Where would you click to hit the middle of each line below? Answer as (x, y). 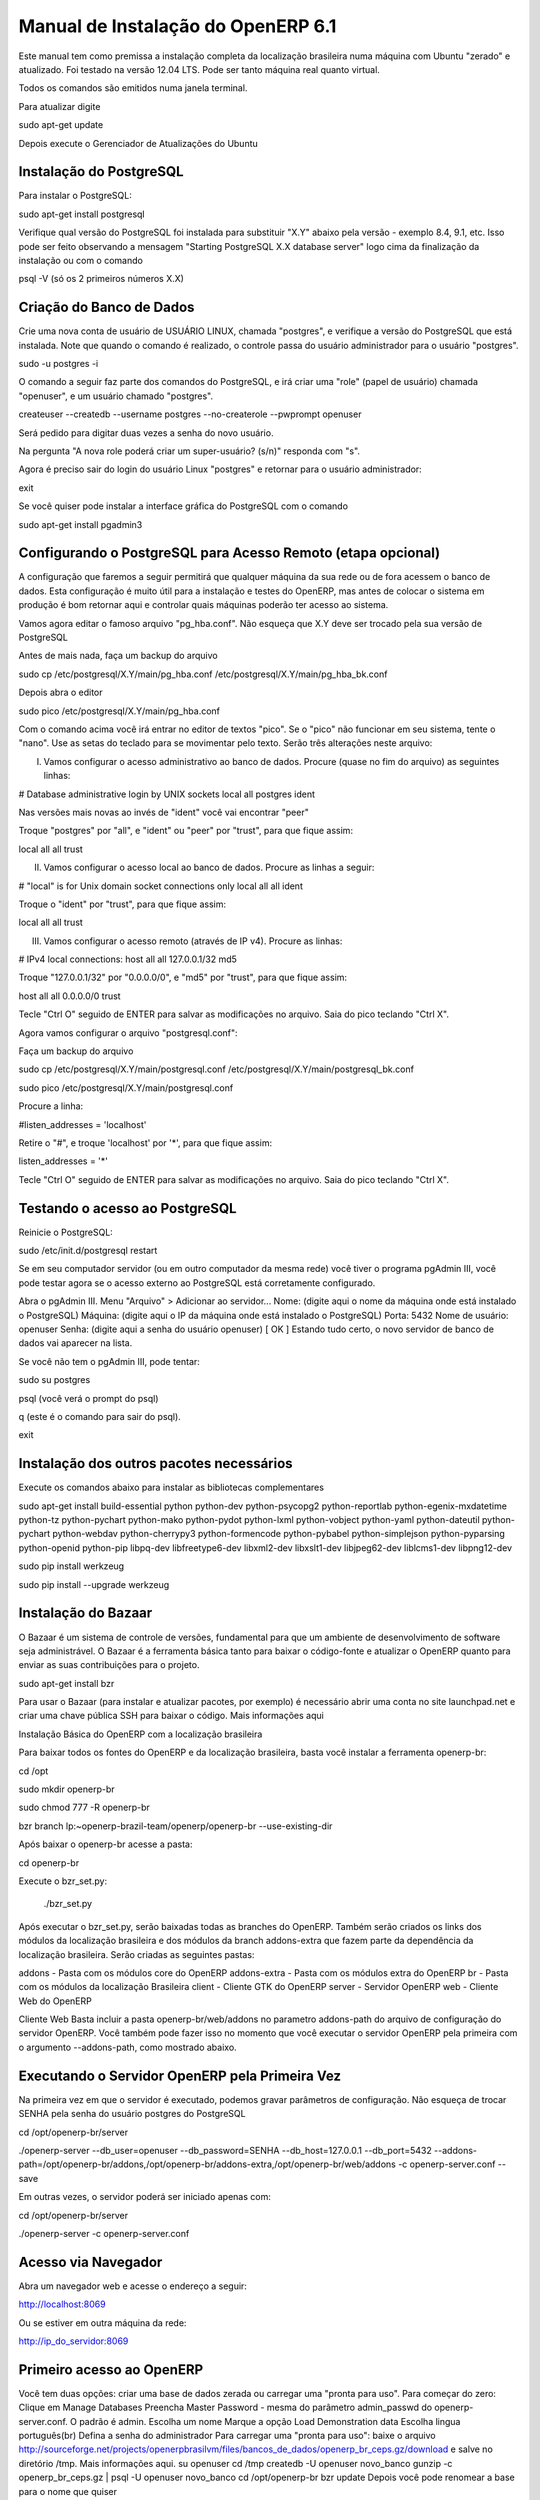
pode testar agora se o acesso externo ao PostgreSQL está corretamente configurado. (197, 1282)
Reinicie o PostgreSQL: (66, 1232)
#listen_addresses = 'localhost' (82, 1124)
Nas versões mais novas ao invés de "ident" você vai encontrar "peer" (163, 812)
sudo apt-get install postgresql (81, 214)
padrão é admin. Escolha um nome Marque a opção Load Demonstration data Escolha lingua (269, 2421)
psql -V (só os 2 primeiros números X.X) (101, 279)
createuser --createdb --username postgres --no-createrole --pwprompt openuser (190, 414)
